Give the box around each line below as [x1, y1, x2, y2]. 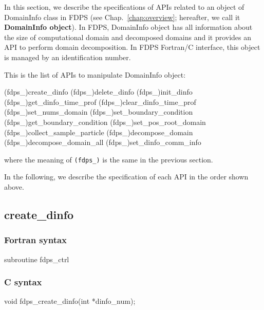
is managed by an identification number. [4, 51, 131, 62]
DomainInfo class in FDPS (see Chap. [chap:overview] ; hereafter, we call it [4, 11, 240, 22]
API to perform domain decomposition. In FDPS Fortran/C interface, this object [4, 42, 260, 52]
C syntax [4, 276, 42, 288]
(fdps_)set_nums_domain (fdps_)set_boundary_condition [4, 106, 193, 117]
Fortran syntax [4, 233, 67, 246]
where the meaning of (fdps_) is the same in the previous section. [4, 154, 213, 165]
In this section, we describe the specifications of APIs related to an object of [4, 2, 244, 12]
